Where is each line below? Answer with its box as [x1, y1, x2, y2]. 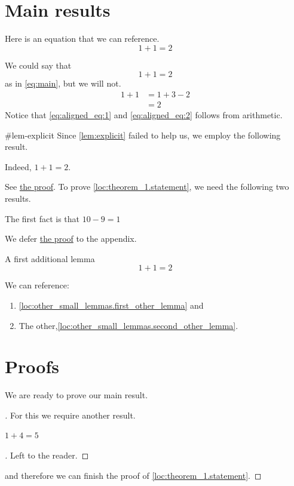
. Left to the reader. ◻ [5, 449, 89, 461]
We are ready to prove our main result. [5, 389, 148, 401]
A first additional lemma [5, 252, 95, 264]
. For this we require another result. [5, 408, 136, 421]
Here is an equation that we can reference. [5, 32, 160, 45]
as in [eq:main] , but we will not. [5, 77, 121, 90]
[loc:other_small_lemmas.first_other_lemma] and [19, 299, 204, 311]
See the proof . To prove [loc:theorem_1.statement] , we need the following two [5, 180, 289, 193]
